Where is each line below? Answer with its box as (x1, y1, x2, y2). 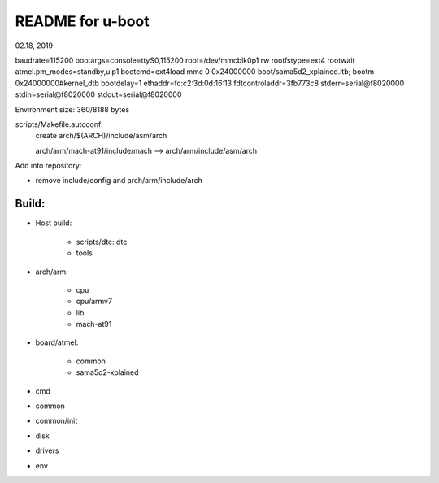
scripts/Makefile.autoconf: (15, 119, 103, 129)
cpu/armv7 (76, 297, 113, 307)
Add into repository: (15, 161, 82, 171)
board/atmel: (35, 337, 79, 347)
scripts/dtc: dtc (76, 237, 128, 246)
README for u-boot (15, 12, 150, 30)
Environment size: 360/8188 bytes (15, 104, 130, 114)
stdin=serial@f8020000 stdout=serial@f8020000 (15, 89, 182, 99)
